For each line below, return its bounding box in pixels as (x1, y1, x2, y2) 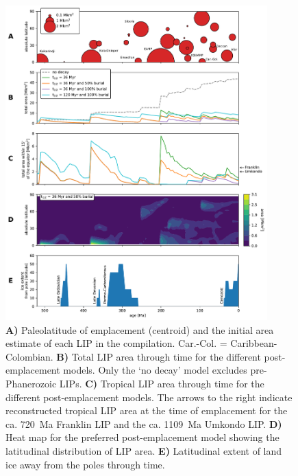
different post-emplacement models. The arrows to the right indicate (5, 389, 293, 404)
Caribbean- (230, 336, 277, 350)
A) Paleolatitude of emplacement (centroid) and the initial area (5, 322, 274, 337)
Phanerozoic (5, 376, 57, 391)
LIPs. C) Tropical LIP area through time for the (59, 376, 264, 391)
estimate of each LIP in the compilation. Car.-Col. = (5, 336, 227, 350)
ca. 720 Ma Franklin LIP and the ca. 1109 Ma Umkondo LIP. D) (5, 416, 282, 431)
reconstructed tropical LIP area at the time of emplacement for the (5, 403, 288, 418)
